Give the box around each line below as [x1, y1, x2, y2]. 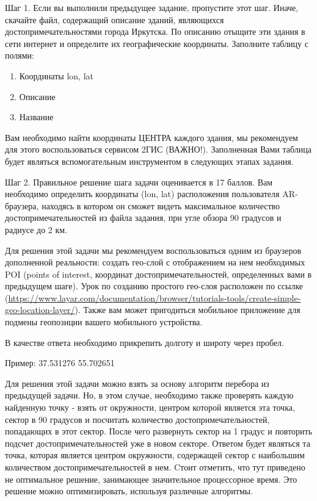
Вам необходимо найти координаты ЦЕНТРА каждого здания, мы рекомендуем [5, 131, 298, 143]
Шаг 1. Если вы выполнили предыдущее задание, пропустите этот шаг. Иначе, [5, 1, 299, 13]
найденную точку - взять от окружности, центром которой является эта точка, [5, 401, 295, 414]
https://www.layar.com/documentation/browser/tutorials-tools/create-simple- [8, 291, 301, 304]
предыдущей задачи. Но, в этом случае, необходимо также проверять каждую [5, 389, 294, 402]
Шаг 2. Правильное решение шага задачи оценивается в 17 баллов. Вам [5, 175, 273, 188]
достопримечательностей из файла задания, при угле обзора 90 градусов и [5, 211, 282, 224]
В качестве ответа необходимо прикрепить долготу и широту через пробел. [5, 336, 284, 348]
